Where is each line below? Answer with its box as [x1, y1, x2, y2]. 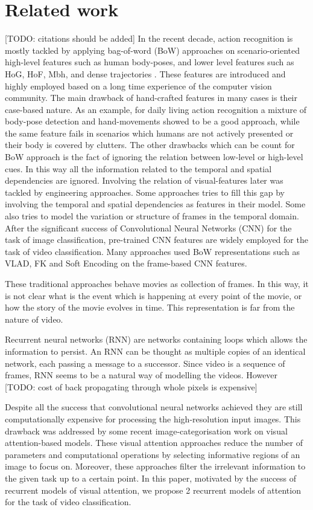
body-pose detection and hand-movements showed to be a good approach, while [5, 115, 300, 127]
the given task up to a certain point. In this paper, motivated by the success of [5, 471, 297, 484]
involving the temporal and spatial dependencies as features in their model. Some [5, 198, 306, 210]
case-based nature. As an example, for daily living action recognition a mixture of [5, 103, 307, 115]
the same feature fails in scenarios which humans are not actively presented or [5, 126, 294, 139]
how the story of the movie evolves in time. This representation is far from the [5, 301, 295, 314]
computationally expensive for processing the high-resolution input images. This [5, 412, 301, 425]
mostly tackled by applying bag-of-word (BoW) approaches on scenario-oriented [5, 44, 300, 56]
